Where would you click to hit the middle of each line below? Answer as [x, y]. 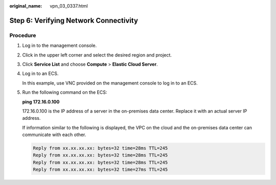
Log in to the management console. [60, 45]
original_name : [26, 6]
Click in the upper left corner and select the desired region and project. [97, 55]
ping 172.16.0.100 [41, 101]
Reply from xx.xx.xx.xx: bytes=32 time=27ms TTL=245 [100, 170]
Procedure [23, 35]
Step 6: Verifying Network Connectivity [74, 20]
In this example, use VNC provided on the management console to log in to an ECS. [110, 83]
